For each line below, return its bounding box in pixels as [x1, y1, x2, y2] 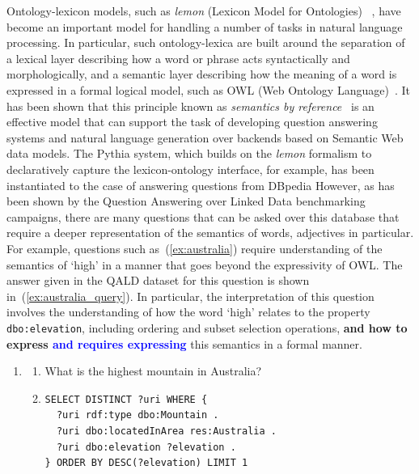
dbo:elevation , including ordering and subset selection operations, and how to [6, 319, 408, 336]
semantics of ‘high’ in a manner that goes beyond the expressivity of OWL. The [6, 256, 403, 273]
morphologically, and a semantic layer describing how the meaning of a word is [6, 66, 397, 83]
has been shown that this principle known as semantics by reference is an [6, 97, 375, 114]
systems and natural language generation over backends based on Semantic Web [6, 129, 404, 146]
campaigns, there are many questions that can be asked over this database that [6, 208, 400, 225]
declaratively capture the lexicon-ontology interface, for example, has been [6, 160, 375, 177]
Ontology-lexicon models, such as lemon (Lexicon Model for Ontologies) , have [6, 2, 401, 19]
